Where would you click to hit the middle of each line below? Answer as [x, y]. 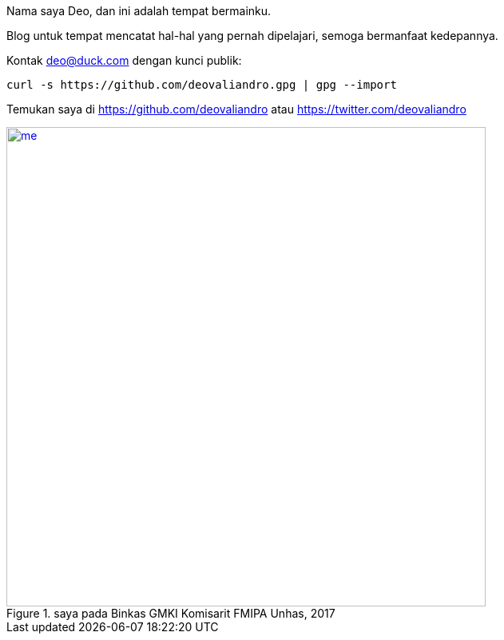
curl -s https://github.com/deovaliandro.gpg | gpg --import [202, 85]
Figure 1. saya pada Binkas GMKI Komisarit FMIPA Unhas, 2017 [171, 613]
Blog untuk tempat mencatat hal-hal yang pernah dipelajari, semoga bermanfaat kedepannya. [252, 36]
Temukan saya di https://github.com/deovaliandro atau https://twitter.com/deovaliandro [236, 109]
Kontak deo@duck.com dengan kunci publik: [124, 60]
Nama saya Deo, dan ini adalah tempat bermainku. [139, 11]
